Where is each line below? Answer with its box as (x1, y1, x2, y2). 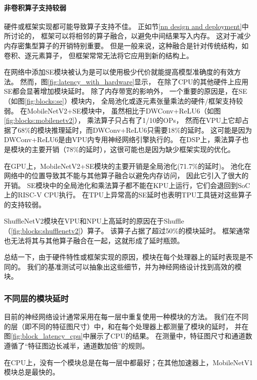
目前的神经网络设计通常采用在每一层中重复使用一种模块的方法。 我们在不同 (4, 311, 249, 322)
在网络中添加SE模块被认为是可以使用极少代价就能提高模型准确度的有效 (4, 67, 234, 77)
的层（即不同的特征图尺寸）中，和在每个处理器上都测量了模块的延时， (4, 321, 232, 331)
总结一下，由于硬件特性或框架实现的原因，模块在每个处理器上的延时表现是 (4, 252, 246, 262)
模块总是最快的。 (4, 367, 59, 377)
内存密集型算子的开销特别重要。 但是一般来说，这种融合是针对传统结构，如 (4, 40, 249, 50)
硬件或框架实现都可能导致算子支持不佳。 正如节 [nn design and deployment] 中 (4, 21, 249, 31)
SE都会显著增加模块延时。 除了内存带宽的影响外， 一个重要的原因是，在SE (4, 86, 247, 96)
